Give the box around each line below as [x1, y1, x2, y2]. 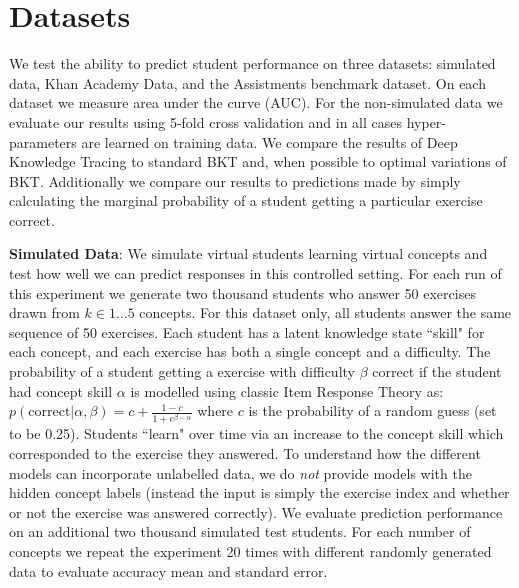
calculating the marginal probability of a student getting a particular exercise [9, 190, 483, 211]
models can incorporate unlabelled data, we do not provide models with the [9, 462, 472, 483]
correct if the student [372, 361, 502, 382]
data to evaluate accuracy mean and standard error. [9, 560, 328, 581]
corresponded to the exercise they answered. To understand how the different [9, 442, 481, 463]
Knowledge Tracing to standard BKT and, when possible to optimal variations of [9, 151, 507, 172]
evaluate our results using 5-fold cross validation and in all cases [9, 111, 403, 132]
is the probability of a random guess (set [248, 400, 497, 421]
